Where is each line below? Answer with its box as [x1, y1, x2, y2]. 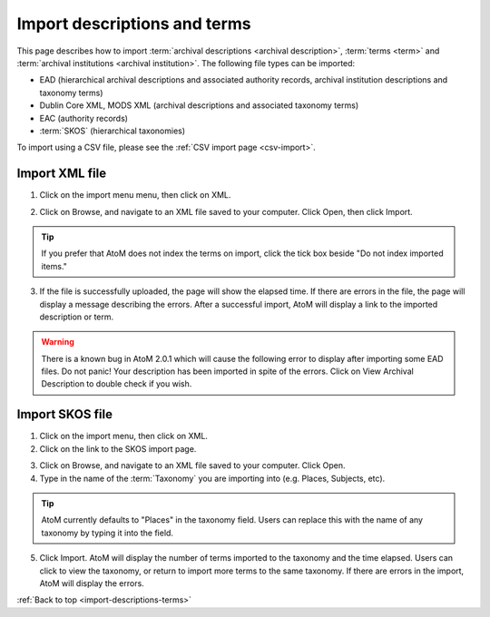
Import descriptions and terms [16, 14, 251, 34]
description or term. [39, 311, 114, 322]
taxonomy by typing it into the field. [41, 527, 174, 538]
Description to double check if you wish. [41, 378, 192, 389]
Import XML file [16, 166, 107, 181]
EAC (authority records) [39, 113, 129, 123]
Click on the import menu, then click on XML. [39, 431, 209, 442]
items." [41, 260, 68, 271]
